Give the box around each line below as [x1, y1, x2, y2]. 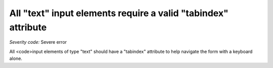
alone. [9, 55, 23, 61]
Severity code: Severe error [9, 39, 67, 45]
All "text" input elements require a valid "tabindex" [9, 8, 229, 19]
